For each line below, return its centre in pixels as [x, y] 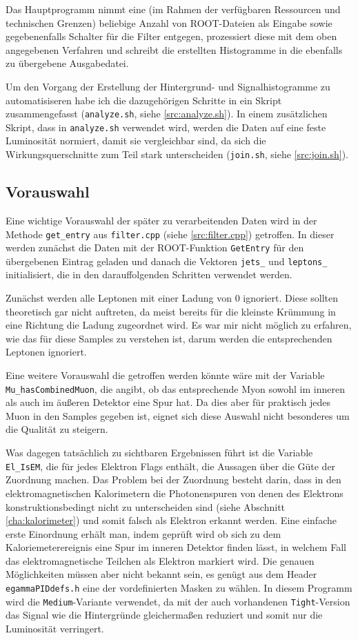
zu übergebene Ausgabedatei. [67, 63]
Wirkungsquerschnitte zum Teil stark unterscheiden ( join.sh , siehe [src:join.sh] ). [177, 154]
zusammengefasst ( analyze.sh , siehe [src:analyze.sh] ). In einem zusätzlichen [167, 114]
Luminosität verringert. [55, 628]
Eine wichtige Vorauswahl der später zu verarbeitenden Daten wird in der [161, 220]
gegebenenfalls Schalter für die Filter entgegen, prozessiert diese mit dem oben [171, 36]
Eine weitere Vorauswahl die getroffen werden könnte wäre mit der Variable [165, 375]
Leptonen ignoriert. [46, 352]
